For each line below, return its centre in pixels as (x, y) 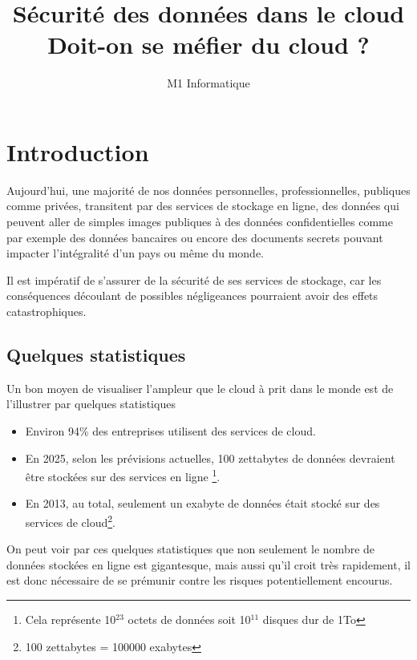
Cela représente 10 (71, 620)
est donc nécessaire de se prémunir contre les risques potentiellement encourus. (200, 580)
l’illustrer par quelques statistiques (91, 404)
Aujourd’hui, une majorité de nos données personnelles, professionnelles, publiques (208, 190)
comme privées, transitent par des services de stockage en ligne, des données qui (203, 206)
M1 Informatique (208, 83)
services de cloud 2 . (70, 521)
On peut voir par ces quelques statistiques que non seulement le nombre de (191, 549)
